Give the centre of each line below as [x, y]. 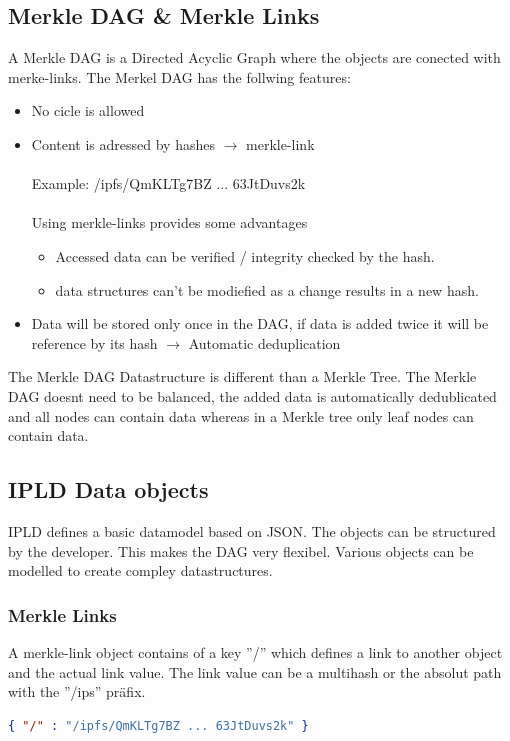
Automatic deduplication [264, 342]
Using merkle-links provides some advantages [169, 222]
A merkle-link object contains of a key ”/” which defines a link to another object [255, 651]
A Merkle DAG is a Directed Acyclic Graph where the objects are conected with [254, 57]
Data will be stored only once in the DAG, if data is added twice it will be [260, 323]
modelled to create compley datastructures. [140, 570]
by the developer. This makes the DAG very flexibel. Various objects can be [241, 550]
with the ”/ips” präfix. [77, 691]
